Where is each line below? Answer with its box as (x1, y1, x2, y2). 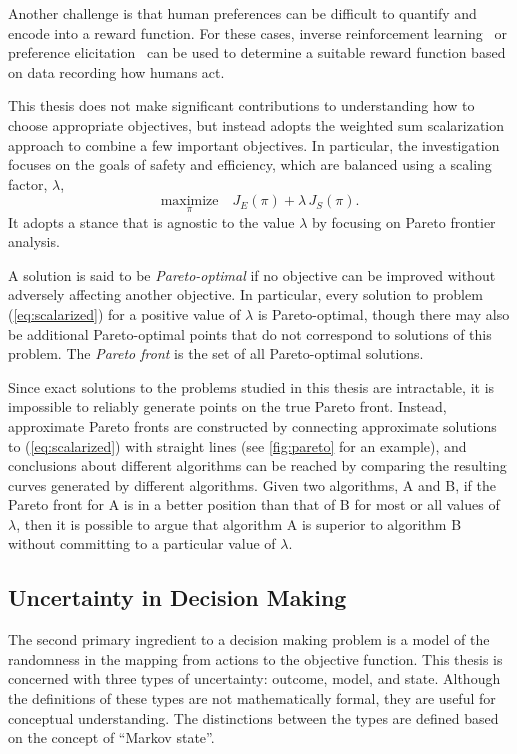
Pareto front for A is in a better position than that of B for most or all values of (8, 494, 500, 515)
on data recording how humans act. (8, 61, 225, 82)
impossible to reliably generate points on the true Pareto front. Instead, (8, 396, 447, 417)
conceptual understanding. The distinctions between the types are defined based (8, 707, 499, 728)
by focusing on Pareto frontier (312, 211, 496, 232)
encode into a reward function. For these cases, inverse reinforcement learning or (8, 22, 507, 43)
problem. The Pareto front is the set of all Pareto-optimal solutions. (8, 343, 424, 364)
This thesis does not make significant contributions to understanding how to (8, 95, 475, 116)
